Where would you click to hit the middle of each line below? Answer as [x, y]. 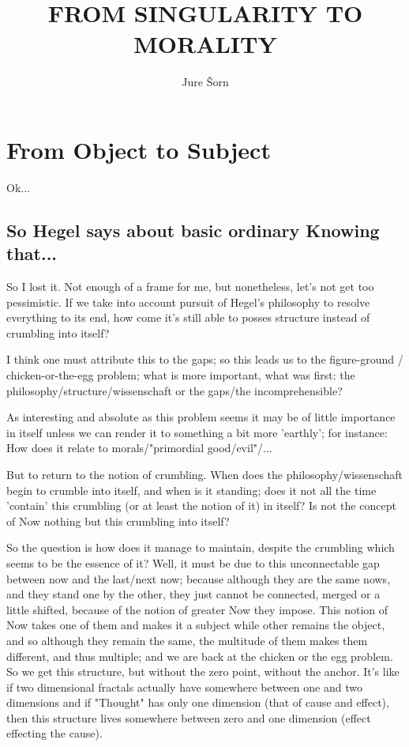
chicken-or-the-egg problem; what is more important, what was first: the [181, 375]
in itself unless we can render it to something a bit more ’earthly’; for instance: [197, 432]
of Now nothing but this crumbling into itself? [118, 521]
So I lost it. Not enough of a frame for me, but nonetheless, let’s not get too [190, 287]
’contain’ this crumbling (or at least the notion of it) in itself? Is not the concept [201, 506]
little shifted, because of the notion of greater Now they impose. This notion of [197, 609]
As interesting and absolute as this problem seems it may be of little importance [201, 417]
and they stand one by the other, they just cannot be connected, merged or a [193, 594]
